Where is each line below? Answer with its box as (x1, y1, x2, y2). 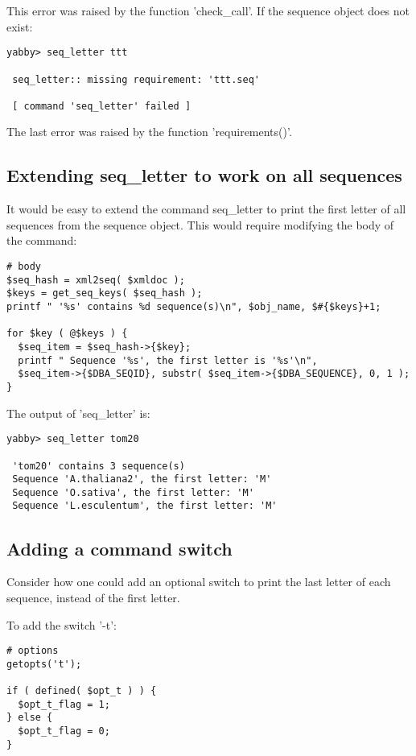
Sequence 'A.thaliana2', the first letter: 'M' (12, 473, 272, 485)
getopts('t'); (6, 658, 82, 670)
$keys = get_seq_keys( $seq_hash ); (6, 287, 203, 300)
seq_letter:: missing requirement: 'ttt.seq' (12, 73, 260, 85)
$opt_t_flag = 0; (18, 725, 110, 737)
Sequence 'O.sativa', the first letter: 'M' (12, 486, 254, 498)
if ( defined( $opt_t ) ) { (6, 685, 157, 697)
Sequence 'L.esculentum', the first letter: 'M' (12, 500, 278, 512)
